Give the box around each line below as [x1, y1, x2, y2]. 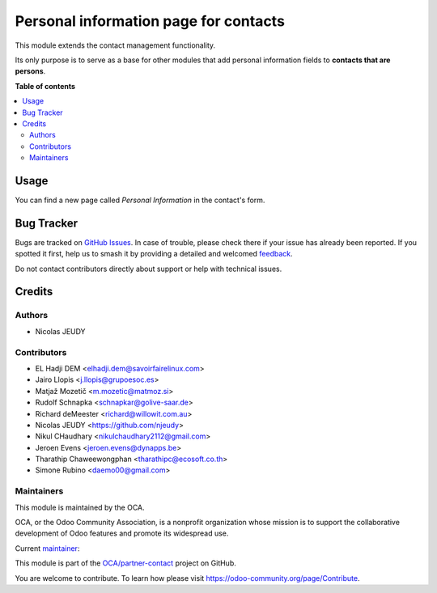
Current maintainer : [15, 543, 80, 553]
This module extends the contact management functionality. [15, 40, 216, 50]
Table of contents [15, 81, 76, 91]
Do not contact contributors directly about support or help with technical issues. [15, 264, 282, 273]
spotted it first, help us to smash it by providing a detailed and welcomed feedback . [15, 249, 293, 259]
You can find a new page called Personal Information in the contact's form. [15, 195, 265, 205]
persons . [15, 66, 46, 76]
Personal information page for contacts [15, 12, 285, 30]
